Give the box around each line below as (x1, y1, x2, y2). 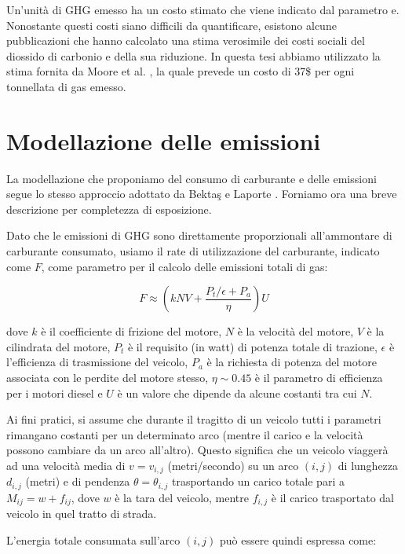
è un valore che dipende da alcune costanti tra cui (117, 384, 357, 401)
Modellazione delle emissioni (6, 124, 321, 156)
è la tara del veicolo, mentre (115, 489, 250, 505)
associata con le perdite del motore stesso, (6, 369, 209, 386)
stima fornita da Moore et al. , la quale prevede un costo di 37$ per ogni (6, 63, 355, 79)
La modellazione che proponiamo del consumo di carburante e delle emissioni (6, 170, 377, 186)
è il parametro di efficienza (254, 369, 383, 386)
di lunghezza (337, 457, 399, 473)
